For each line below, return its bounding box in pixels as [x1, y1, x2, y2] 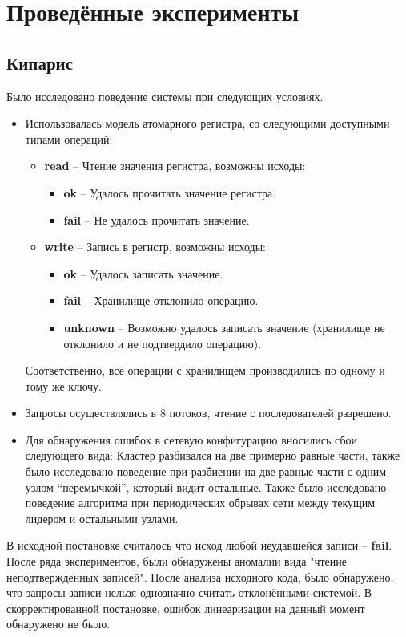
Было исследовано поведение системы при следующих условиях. [6, 87, 324, 104]
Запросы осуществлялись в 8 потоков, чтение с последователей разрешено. [25, 404, 392, 421]
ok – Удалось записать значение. [63, 265, 223, 282]
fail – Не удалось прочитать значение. [63, 211, 250, 228]
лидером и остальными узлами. [25, 509, 179, 526]
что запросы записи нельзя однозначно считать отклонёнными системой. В [6, 584, 372, 601]
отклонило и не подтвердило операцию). [63, 335, 262, 351]
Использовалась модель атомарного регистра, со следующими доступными [25, 115, 390, 132]
